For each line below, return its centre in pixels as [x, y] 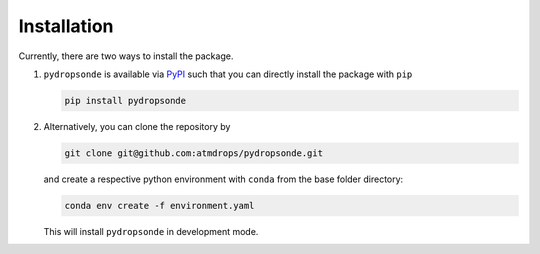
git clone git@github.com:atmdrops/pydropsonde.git [194, 153]
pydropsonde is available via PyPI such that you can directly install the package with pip [228, 74]
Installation [66, 26]
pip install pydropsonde [125, 100]
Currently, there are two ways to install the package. [126, 56]
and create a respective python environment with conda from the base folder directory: [223, 179]
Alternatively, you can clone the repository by [137, 126]
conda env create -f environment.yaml [159, 205]
